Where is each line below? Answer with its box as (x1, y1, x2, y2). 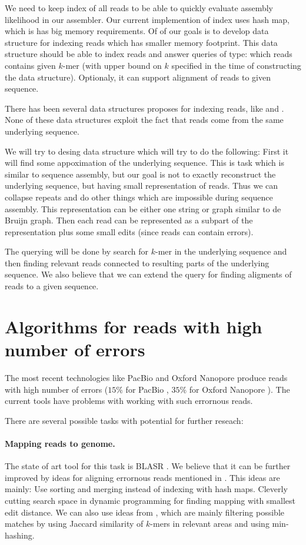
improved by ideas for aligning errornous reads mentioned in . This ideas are (5, 471, 280, 483)
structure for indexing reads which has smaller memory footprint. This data (5, 36, 278, 48)
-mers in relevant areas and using (150, 517, 270, 530)
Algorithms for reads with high (5, 314, 262, 338)
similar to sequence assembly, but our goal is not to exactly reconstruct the (5, 168, 276, 180)
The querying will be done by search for (5, 245, 149, 258)
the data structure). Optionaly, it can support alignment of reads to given (5, 71, 271, 83)
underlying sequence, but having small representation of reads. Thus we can (5, 179, 278, 192)
